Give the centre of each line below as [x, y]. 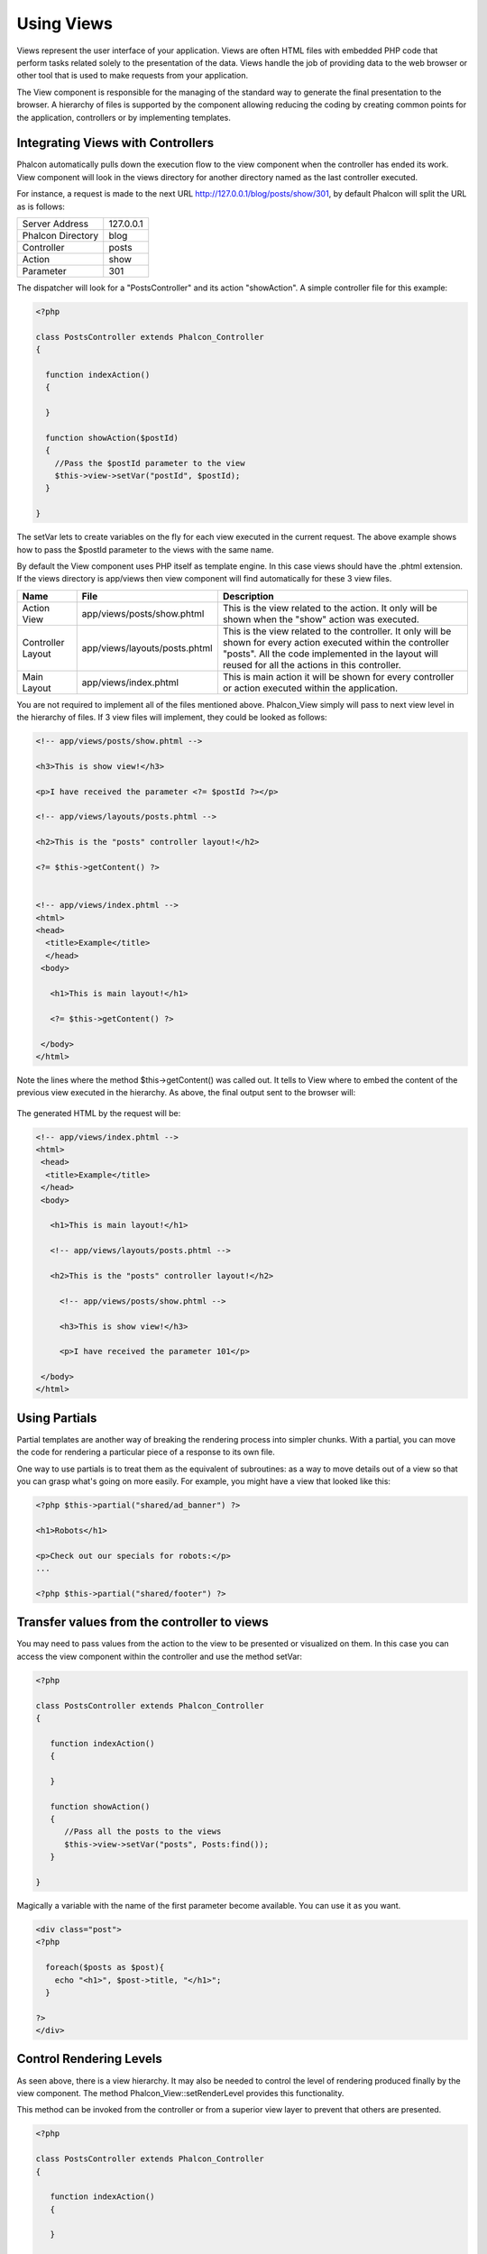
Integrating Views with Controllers [115, 143]
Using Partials [57, 1418]
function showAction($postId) [112, 438]
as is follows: [41, 206]
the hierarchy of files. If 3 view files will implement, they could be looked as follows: [172, 718]
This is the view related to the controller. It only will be [337, 631]
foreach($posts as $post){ [105, 1967]
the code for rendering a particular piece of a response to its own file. [146, 1452]
